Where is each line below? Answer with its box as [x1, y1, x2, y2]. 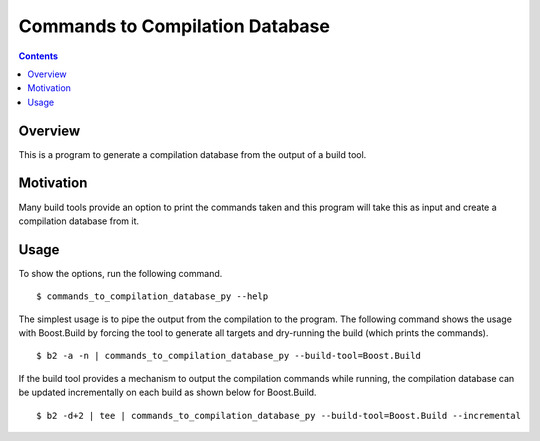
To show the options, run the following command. [18, 267, 223, 279]
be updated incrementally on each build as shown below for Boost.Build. [18, 386, 317, 399]
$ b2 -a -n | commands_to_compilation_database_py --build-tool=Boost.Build [36, 350, 422, 362]
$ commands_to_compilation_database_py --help [36, 291, 269, 302]
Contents [18, 50, 59, 62]
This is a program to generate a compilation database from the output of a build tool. [18, 148, 367, 160]
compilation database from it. [18, 215, 140, 227]
